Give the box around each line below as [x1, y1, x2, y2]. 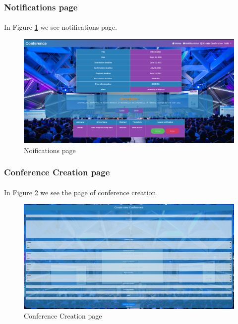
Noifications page [24, 145, 76, 155]
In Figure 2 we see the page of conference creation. [4, 187, 158, 197]
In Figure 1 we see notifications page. [4, 22, 117, 32]
